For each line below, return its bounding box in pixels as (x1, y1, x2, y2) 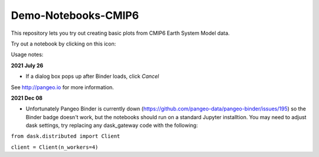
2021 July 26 (11, 62, 44, 69)
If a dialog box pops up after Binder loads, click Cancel (25, 73, 159, 80)
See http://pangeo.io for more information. (11, 83, 115, 91)
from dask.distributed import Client (11, 133, 121, 140)
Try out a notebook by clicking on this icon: (11, 40, 116, 47)
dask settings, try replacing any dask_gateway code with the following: (25, 122, 198, 129)
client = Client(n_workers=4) (11, 143, 99, 151)
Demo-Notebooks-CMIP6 (11, 9, 139, 22)
